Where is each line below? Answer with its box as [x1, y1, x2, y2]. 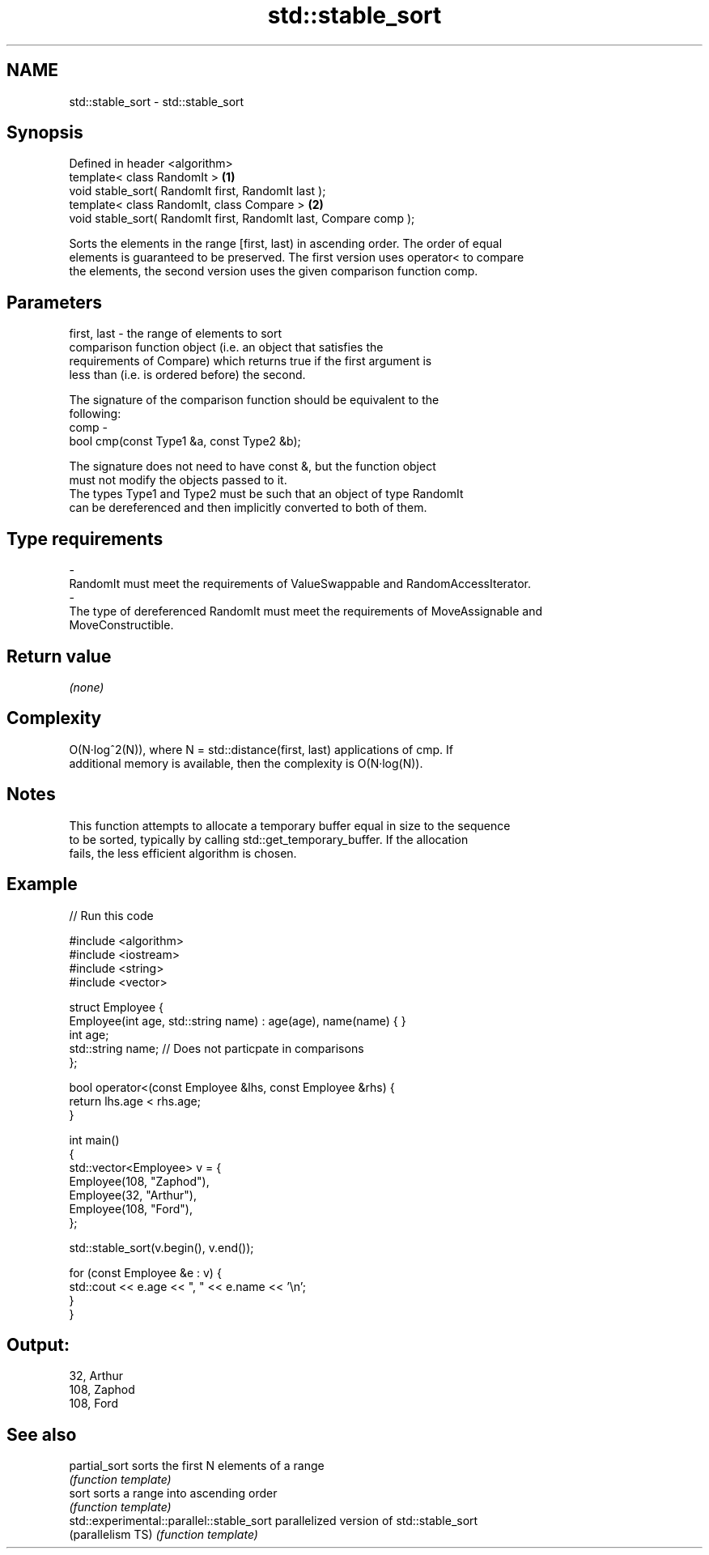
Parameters [6, 292, 102, 313]
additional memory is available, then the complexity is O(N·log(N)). [69, 756, 423, 770]
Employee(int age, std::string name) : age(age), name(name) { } [69, 1013, 406, 1028]
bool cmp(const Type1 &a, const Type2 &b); [69, 434, 301, 449]
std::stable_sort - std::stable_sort [69, 94, 244, 109]
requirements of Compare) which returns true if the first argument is [69, 354, 432, 369]
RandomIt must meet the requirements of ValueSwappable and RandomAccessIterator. [69, 577, 531, 591]
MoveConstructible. [69, 618, 174, 633]
